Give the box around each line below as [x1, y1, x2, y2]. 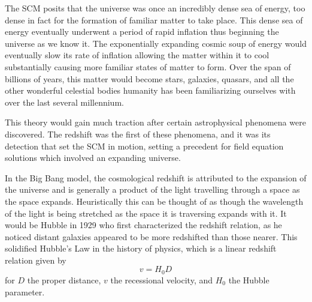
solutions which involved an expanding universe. [5, 151, 181, 164]
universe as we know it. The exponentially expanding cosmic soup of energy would [5, 37, 307, 49]
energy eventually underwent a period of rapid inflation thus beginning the [5, 25, 279, 38]
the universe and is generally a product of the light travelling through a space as [5, 183, 300, 196]
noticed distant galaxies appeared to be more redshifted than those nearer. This [5, 230, 298, 243]
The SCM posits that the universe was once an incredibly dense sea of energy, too [5, 2, 305, 14]
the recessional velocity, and [110, 273, 213, 286]
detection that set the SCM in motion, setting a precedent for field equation [5, 139, 284, 152]
